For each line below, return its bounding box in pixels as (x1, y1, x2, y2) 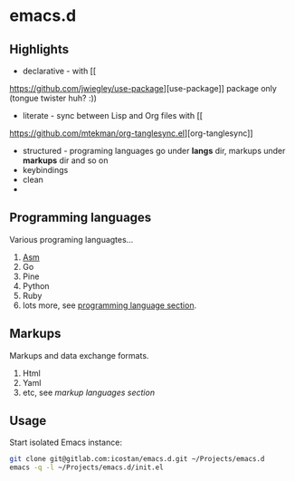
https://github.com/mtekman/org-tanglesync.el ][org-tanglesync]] (9, 128, 253, 139)
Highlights (9, 42, 70, 57)
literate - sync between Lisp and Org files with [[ (22, 111, 204, 120)
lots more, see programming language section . (22, 300, 197, 311)
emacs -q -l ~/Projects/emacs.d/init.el (9, 463, 165, 472)
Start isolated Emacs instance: (9, 437, 122, 448)
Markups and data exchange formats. (9, 350, 149, 361)
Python (22, 280, 50, 291)
